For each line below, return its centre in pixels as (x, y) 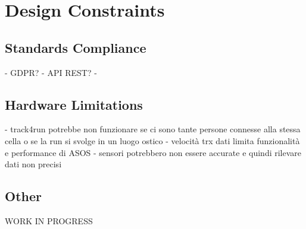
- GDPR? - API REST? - (51, 72)
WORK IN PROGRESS (49, 220)
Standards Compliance (76, 47)
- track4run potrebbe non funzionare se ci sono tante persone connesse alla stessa (153, 129)
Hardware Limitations (74, 104)
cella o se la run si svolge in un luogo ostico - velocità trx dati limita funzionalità (152, 140)
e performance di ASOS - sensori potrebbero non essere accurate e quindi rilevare (153, 152)
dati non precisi (33, 164)
